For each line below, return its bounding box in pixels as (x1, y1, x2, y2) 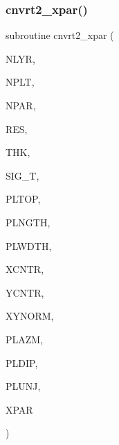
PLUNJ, (6, 379, 41, 393)
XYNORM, (6, 309, 54, 323)
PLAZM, (6, 331, 44, 346)
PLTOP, (6, 192, 41, 206)
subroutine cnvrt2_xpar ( (6, 28, 114, 42)
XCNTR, (6, 262, 44, 276)
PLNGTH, (6, 214, 51, 229)
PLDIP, (6, 355, 38, 370)
